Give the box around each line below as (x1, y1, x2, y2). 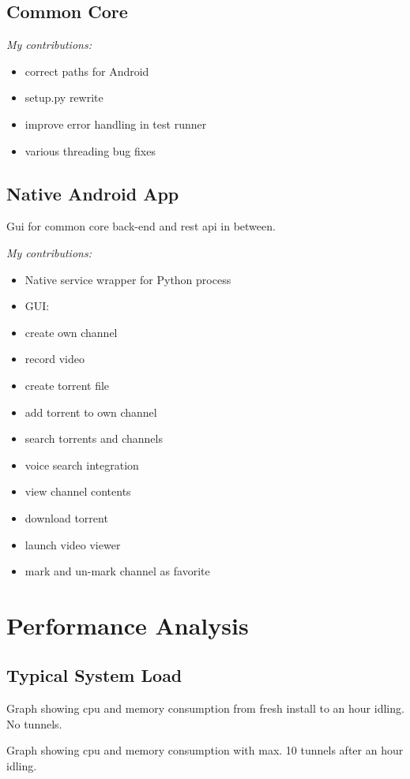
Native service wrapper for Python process (24, 271, 231, 287)
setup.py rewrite (24, 89, 103, 106)
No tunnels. (6, 715, 62, 732)
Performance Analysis (6, 609, 249, 641)
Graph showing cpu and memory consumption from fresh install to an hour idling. (6, 700, 404, 717)
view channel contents (24, 483, 131, 500)
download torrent (24, 509, 108, 526)
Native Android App (6, 181, 179, 205)
